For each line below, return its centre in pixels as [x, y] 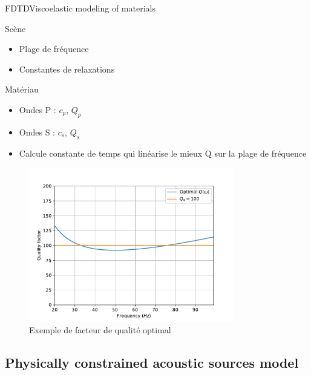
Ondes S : [37, 132]
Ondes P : [38, 109]
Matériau [22, 89]
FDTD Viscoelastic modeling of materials [80, 8]
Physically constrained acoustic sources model [152, 363]
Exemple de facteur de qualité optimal [100, 330]
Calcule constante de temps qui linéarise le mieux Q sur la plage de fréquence [163, 153]
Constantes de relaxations [67, 69]
